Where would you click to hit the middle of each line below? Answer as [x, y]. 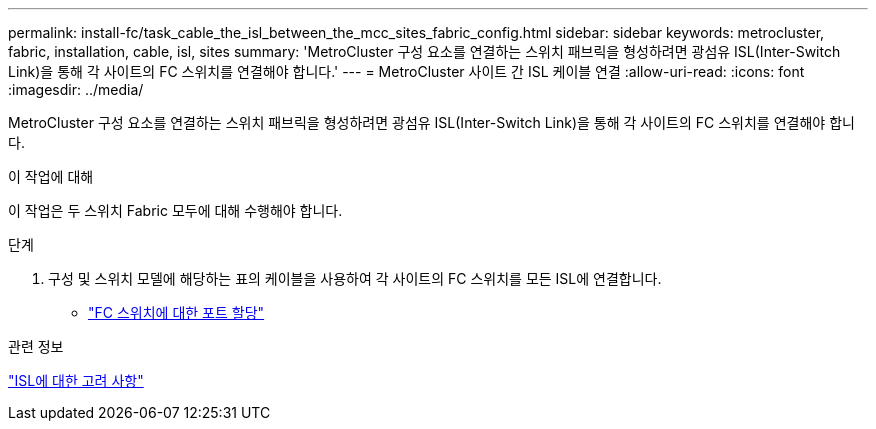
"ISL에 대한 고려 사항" [76, 380]
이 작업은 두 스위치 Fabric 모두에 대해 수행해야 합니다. [175, 210]
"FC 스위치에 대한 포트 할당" [176, 312]
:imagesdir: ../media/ [76, 89]
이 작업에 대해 [51, 176]
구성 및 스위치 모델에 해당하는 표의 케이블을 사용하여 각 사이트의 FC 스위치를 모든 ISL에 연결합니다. [355, 278]
